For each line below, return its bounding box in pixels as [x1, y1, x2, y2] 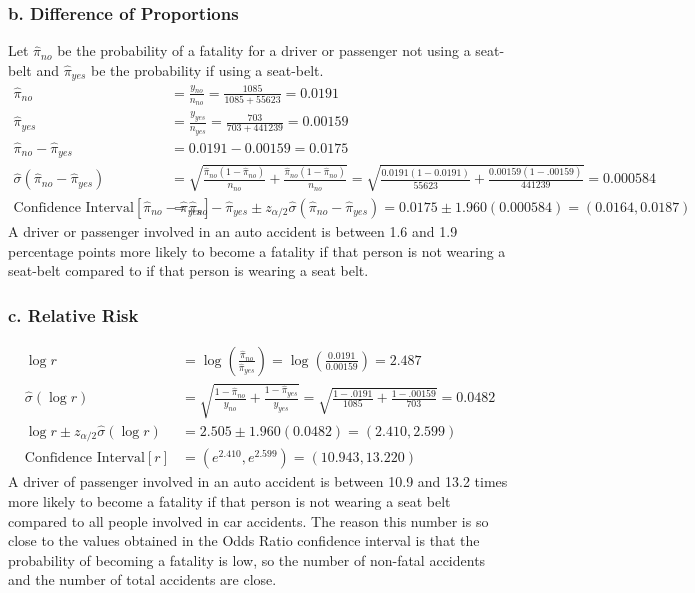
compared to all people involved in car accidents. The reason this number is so [8, 510, 489, 531]
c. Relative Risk [8, 302, 139, 327]
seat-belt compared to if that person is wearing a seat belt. [8, 260, 369, 281]
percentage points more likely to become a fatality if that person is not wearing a [8, 240, 506, 261]
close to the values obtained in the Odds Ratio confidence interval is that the [8, 530, 480, 551]
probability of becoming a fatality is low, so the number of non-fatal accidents [8, 549, 486, 570]
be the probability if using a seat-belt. [91, 59, 324, 80]
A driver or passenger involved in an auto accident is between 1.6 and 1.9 [8, 220, 458, 241]
